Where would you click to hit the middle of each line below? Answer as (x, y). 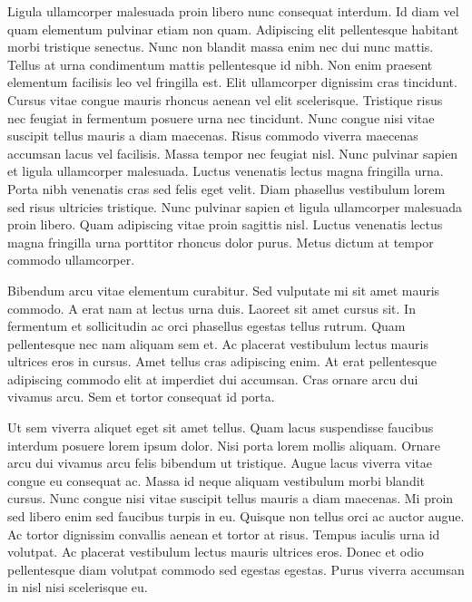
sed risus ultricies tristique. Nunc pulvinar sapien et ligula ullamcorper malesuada (235, 206)
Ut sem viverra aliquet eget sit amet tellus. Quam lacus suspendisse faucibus (221, 427)
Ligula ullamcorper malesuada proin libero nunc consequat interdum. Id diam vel (233, 11)
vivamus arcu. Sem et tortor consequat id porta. (141, 397)
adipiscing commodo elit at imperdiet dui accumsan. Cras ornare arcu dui (213, 379)
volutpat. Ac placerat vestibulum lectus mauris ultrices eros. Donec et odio (216, 552)
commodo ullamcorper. (71, 260)
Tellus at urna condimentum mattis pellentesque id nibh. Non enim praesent (220, 64)
